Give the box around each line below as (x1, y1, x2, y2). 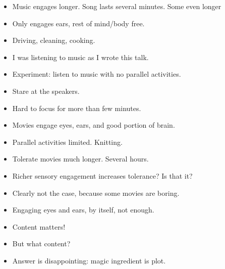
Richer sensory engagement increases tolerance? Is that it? (12, 170, 193, 181)
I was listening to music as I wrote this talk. (12, 51, 149, 62)
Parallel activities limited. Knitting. (12, 136, 123, 147)
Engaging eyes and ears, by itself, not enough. (12, 204, 154, 215)
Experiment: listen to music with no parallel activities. (12, 69, 181, 79)
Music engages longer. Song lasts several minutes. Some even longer (12, 1, 221, 11)
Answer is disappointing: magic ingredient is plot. (12, 255, 166, 265)
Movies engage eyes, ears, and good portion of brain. (12, 120, 175, 130)
